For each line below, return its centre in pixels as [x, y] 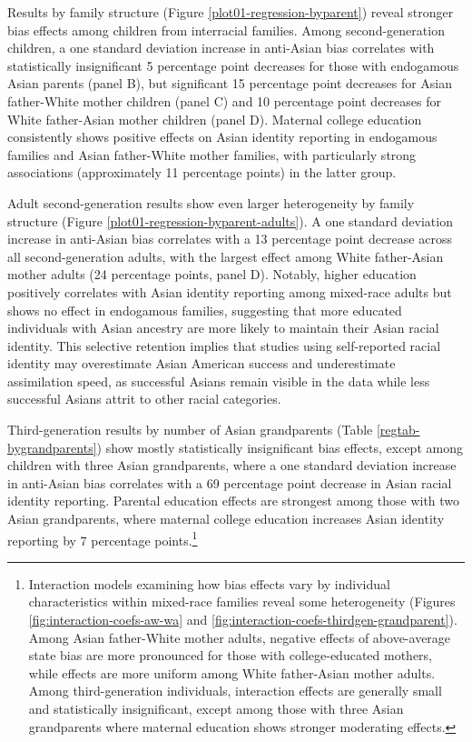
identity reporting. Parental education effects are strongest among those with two [234, 501]
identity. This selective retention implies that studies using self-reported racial [224, 345]
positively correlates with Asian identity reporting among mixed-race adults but [230, 291]
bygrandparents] [52, 447]
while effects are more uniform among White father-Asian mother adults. [232, 672]
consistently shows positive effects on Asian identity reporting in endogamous [222, 137]
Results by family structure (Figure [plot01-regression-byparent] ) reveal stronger [231, 12]
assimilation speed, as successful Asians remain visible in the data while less [219, 381]
